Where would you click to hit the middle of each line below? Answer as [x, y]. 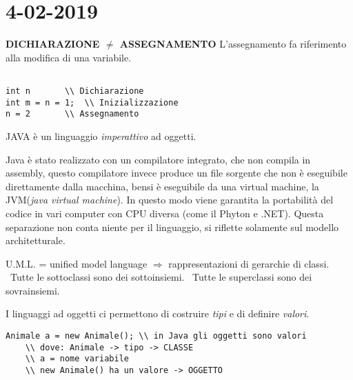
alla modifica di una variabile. [69, 57]
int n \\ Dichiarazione [75, 91]
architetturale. [36, 240]
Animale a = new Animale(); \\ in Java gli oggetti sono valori [156, 336]
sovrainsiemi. [33, 290]
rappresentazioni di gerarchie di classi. [249, 263]
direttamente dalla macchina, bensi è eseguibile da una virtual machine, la [162, 186]
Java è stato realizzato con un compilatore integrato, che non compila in [158, 159]
